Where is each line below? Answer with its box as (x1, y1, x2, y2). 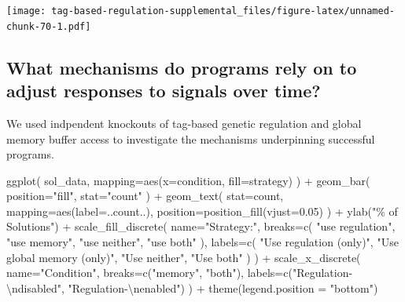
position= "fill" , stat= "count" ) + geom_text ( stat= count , (6, 187, 284, 204)
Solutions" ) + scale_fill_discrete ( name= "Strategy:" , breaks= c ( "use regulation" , (6, 218, 396, 235)
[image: (6, 5, 46, 16)
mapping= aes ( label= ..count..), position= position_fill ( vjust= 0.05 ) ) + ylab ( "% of (6, 202, 398, 219)
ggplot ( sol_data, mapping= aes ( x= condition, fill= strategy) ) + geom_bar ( (6, 172, 370, 188)
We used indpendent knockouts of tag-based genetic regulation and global (6, 115, 362, 131)
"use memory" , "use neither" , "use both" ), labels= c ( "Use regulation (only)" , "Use (6, 234, 399, 250)
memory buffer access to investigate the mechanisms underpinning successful (6, 130, 375, 147)
